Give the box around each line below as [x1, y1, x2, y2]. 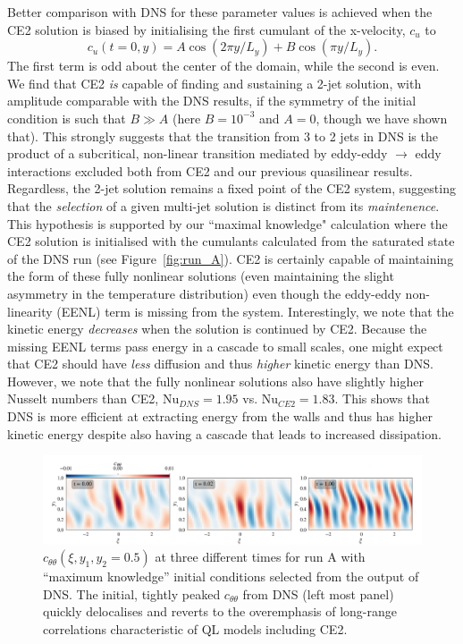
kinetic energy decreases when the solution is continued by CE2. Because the [7, 319, 427, 338]
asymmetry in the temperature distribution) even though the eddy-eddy [7, 284, 401, 302]
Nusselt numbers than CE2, [7, 389, 159, 408]
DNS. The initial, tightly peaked [43, 584, 221, 603]
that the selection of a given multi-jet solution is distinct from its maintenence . [7, 196, 440, 215]
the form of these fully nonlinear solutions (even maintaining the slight [7, 267, 394, 285]
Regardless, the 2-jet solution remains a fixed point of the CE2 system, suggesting [7, 179, 456, 198]
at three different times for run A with [155, 547, 366, 566]
